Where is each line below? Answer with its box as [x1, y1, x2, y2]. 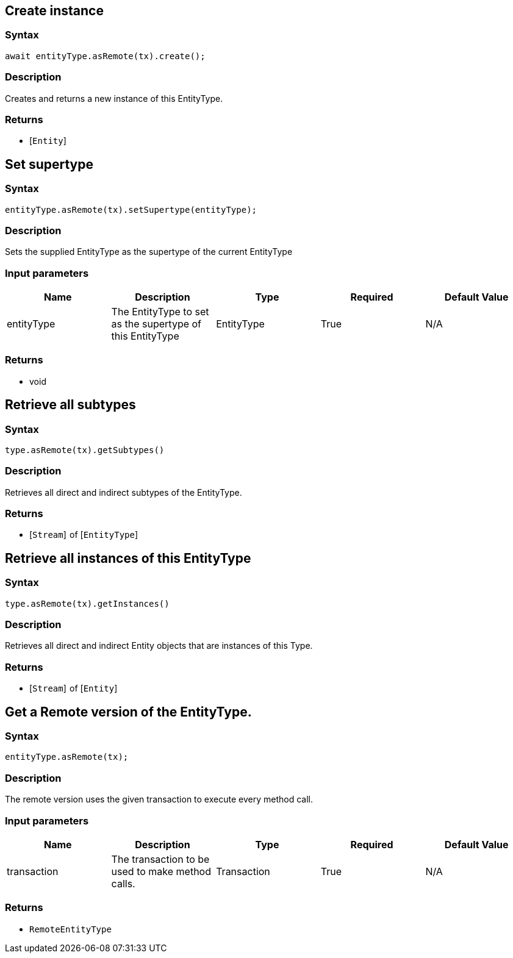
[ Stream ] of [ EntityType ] [29, 529, 138, 540]
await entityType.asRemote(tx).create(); [5, 51, 206, 61]
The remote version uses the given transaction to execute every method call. [5, 794, 313, 805]
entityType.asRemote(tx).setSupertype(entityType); [5, 204, 257, 215]
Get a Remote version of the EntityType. [5, 704, 252, 720]
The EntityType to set [111, 306, 209, 318]
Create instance [5, 3, 104, 18]
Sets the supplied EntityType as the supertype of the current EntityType [5, 246, 293, 257]
